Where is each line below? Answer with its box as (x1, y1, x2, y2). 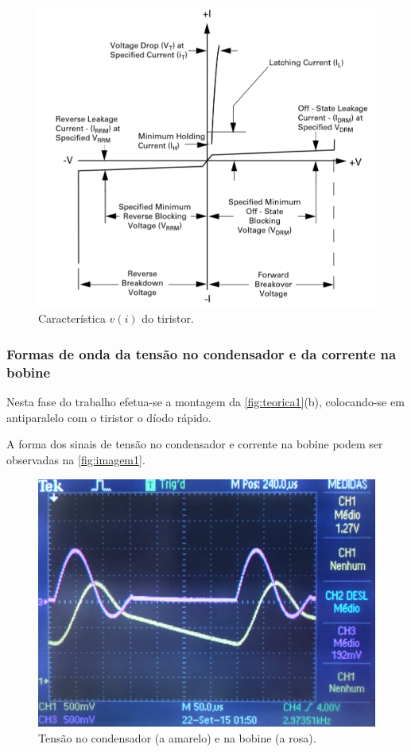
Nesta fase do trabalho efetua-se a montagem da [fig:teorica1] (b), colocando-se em (6, 393, 405, 410)
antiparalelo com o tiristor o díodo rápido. (6, 409, 211, 425)
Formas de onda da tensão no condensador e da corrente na (6, 343, 397, 363)
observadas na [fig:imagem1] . (6, 451, 145, 467)
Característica (38, 310, 106, 327)
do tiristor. (142, 310, 194, 327)
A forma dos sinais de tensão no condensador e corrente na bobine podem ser (6, 436, 383, 452)
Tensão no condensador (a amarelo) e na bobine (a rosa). (38, 729, 316, 746)
